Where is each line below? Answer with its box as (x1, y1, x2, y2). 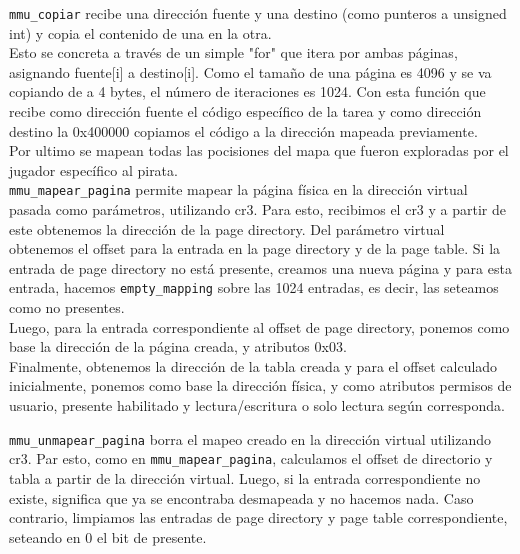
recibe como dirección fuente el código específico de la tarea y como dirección (9, 101, 482, 122)
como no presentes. (9, 297, 125, 318)
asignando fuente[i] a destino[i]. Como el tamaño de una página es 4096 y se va (9, 61, 492, 82)
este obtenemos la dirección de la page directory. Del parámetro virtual (9, 218, 445, 239)
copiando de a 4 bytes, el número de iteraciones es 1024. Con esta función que (9, 81, 486, 102)
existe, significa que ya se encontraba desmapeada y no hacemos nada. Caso (9, 487, 474, 508)
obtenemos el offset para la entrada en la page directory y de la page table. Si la (9, 238, 501, 259)
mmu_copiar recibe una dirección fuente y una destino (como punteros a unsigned (9, 3, 507, 23)
